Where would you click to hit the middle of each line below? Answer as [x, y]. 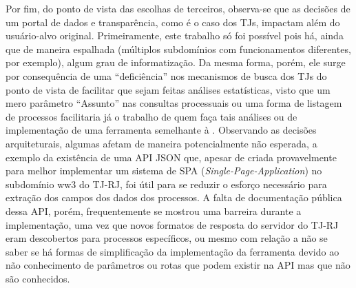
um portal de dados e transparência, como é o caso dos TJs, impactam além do [173, 22]
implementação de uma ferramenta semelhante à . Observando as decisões [161, 130]
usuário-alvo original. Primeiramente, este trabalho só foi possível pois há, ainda [175, 35]
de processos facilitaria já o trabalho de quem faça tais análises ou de [151, 116]
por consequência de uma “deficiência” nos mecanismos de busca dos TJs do [166, 75]
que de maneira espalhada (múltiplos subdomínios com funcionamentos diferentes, [178, 49]
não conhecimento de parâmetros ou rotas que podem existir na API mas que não [178, 265]
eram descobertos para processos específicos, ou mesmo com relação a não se [167, 238]
